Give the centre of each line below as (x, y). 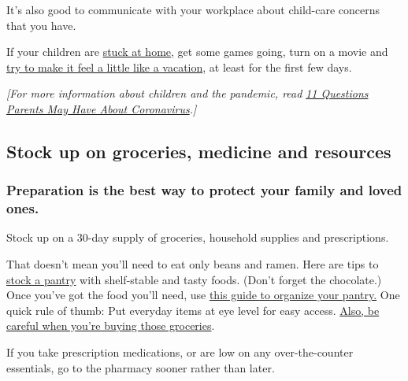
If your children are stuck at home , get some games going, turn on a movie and (197, 52)
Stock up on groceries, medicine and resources (199, 151)
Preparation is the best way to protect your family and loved (204, 190)
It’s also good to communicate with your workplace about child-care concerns (193, 9)
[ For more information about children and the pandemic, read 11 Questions (187, 93)
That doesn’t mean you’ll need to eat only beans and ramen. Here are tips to (193, 264)
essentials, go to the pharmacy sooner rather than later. (141, 367)
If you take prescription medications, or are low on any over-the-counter (180, 352)
